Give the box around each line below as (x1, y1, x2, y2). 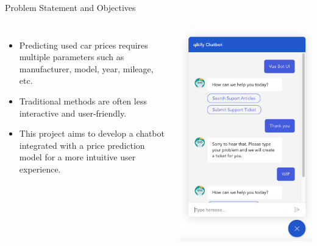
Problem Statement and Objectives (5, 1, 136, 13)
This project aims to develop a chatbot (19, 127, 165, 140)
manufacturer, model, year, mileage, (19, 62, 154, 75)
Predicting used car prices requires (19, 38, 148, 51)
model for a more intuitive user (19, 151, 136, 163)
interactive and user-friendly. (19, 106, 127, 119)
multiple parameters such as (19, 50, 124, 63)
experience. (19, 162, 61, 175)
